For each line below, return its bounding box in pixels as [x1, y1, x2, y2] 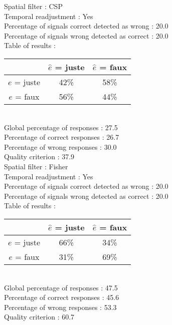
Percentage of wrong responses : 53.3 [4, 301, 117, 312]
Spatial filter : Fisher [4, 161, 68, 171]
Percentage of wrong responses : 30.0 [4, 141, 117, 152]
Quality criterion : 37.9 [4, 151, 75, 162]
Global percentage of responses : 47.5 [4, 282, 118, 292]
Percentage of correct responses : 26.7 [4, 132, 119, 142]
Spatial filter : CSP [4, 1, 63, 11]
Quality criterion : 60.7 [4, 311, 75, 322]
